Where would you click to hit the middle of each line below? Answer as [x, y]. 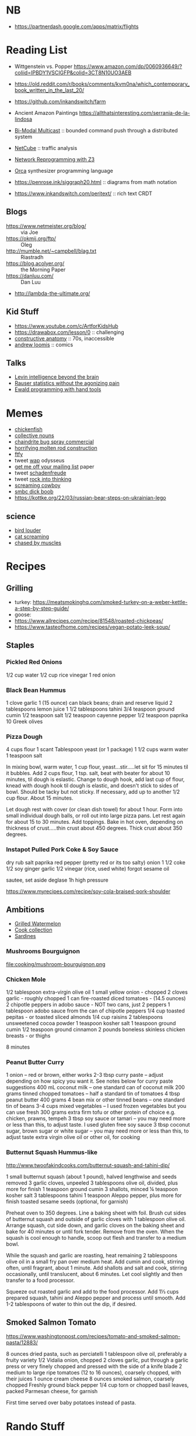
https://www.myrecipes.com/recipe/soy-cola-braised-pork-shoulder [88, 891]
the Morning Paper [43, 270]
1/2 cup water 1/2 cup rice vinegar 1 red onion [61, 675]
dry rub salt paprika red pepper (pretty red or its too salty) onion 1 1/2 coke [96, 862]
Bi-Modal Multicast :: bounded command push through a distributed [96, 130]
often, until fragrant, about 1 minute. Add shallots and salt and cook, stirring [97, 1268]
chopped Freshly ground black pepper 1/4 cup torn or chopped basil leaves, [97, 1385]
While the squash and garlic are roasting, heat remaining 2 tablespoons [92, 1255]
